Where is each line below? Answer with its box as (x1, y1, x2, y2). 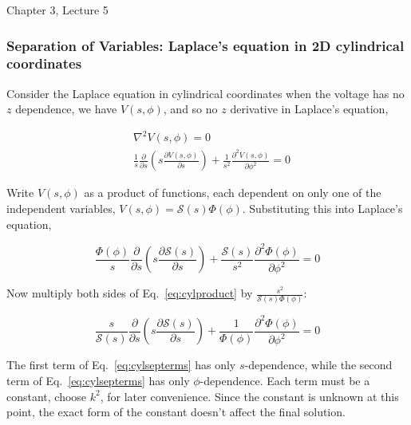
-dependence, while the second (244, 356, 393, 373)
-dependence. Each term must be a (200, 372, 370, 388)
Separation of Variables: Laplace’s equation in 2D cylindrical (6, 35, 405, 55)
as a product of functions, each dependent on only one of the (84, 184, 381, 201)
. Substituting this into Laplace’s (242, 200, 403, 217)
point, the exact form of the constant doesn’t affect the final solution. (6, 403, 346, 420)
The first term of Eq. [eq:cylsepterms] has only (6, 356, 236, 373)
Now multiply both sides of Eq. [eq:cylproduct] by (6, 285, 253, 301)
